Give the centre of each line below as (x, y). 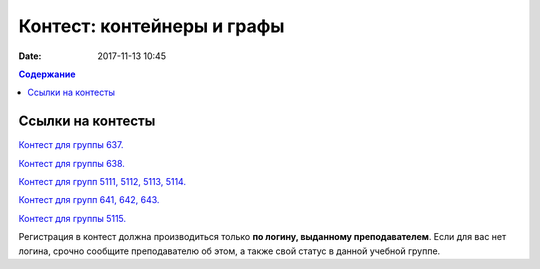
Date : (30, 56)
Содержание (47, 74)
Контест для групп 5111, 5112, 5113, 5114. (102, 182)
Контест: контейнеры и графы (151, 26)
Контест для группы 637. (71, 145)
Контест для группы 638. (71, 163)
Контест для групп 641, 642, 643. (89, 200)
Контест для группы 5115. (72, 218)
